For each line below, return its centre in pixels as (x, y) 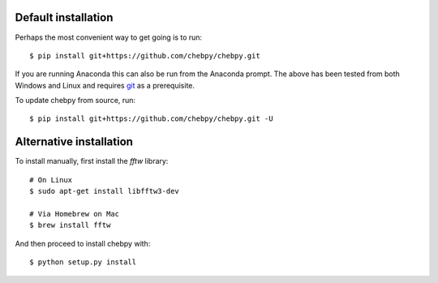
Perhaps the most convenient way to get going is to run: (109, 37)
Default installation (64, 17)
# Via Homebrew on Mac (75, 214)
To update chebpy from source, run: (75, 101)
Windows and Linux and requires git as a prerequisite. (105, 85)
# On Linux (51, 180)
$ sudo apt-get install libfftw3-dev (105, 191)
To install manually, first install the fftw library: (92, 161)
